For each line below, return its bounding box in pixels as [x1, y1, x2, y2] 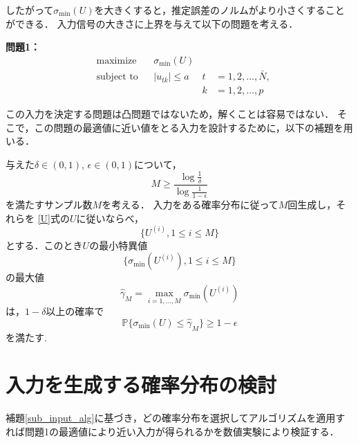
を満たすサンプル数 [6, 197, 93, 212]
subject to [96, 72, 138, 82]
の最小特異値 [89, 237, 148, 252]
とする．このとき [6, 237, 83, 252]
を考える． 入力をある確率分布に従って [102, 197, 279, 212]
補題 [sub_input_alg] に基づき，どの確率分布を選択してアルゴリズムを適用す [6, 410, 346, 425]
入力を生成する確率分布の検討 [6, 370, 277, 399]
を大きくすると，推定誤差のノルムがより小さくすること [94, 3, 345, 17]
